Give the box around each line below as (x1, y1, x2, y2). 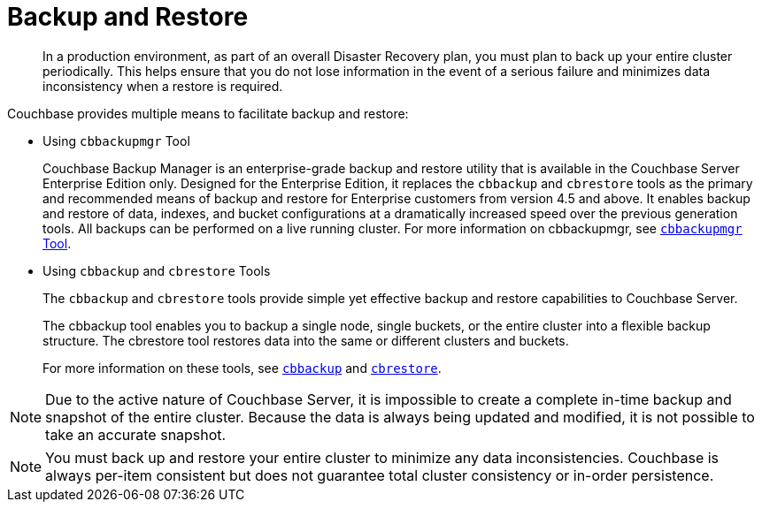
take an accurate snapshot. (45, 425, 227, 444)
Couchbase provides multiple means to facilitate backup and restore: (7, 105, 409, 121)
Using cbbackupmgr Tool (42, 133, 190, 148)
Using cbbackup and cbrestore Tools (42, 262, 271, 278)
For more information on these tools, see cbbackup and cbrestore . (42, 360, 442, 376)
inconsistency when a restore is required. (42, 78, 283, 94)
